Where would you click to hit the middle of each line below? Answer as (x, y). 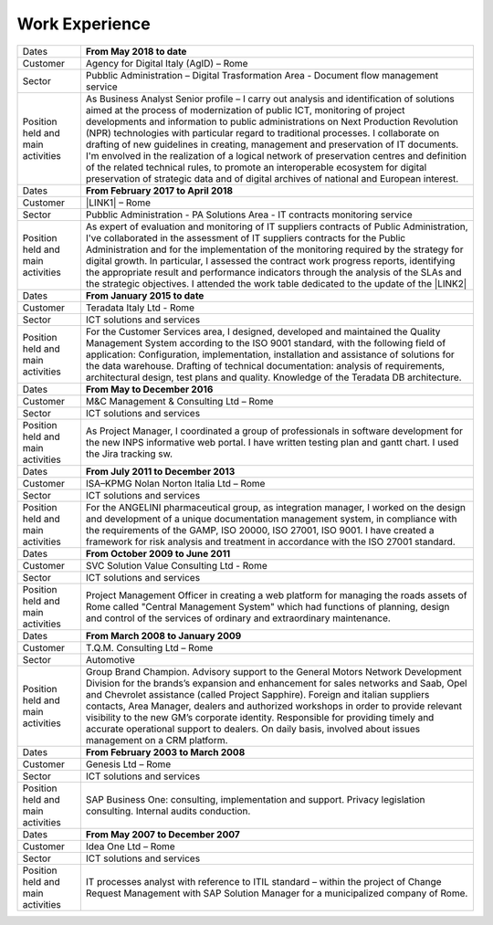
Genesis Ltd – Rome (128, 764)
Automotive (110, 659)
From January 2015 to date (145, 295)
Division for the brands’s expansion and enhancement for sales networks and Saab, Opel (276, 683)
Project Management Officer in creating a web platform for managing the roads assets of (276, 595)
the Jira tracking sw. (129, 454)
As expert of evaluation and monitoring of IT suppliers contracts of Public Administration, (277, 226)
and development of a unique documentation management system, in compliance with (271, 519)
